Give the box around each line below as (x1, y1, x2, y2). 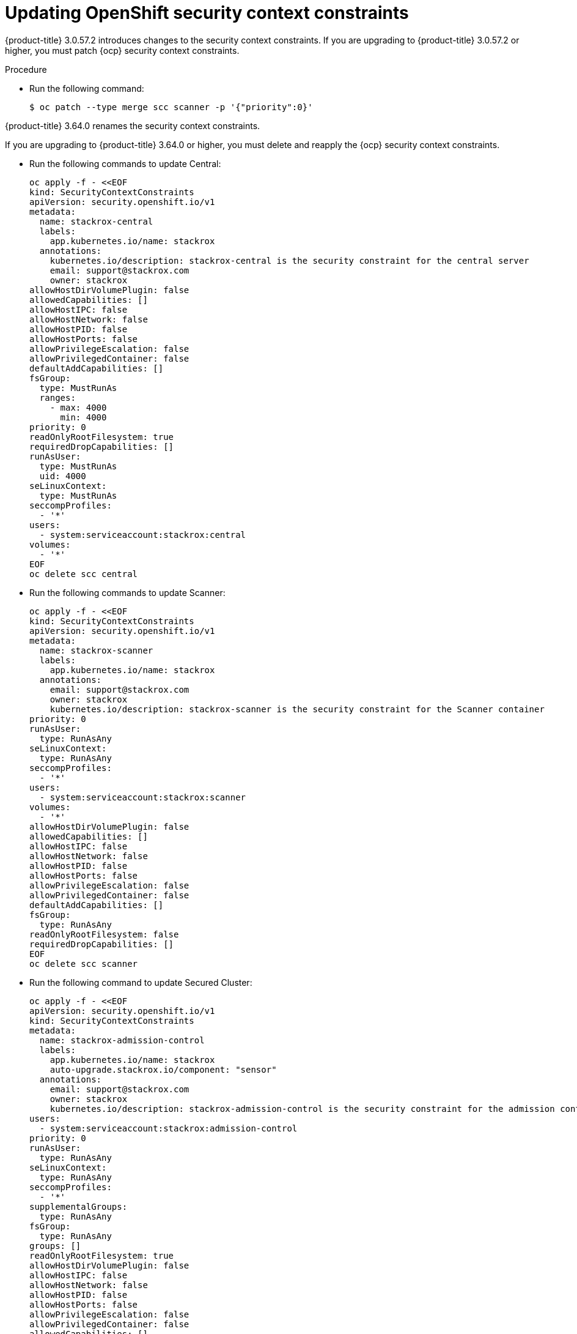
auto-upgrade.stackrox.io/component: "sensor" (50, 1064, 277, 1075)
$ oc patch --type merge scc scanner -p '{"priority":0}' (29, 102, 313, 112)
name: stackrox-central (39, 216, 153, 226)
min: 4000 (60, 412, 107, 422)
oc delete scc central (29, 568, 138, 579)
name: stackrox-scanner (39, 645, 153, 655)
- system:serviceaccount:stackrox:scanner (39, 792, 246, 802)
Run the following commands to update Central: (29, 158, 221, 169)
